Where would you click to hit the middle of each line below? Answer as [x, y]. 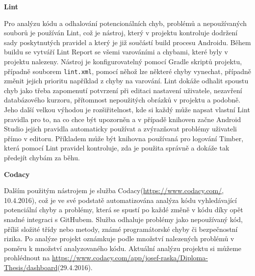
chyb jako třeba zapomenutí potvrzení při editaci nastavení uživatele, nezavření [123, 90]
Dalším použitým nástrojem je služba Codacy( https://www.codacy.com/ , [114, 190]
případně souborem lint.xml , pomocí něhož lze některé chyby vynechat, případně [127, 71]
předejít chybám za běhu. [42, 157]
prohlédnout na [27, 258]
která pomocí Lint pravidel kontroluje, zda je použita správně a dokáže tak [117, 148]
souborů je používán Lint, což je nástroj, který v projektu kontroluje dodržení [121, 33]
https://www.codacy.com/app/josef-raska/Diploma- [130, 258]
